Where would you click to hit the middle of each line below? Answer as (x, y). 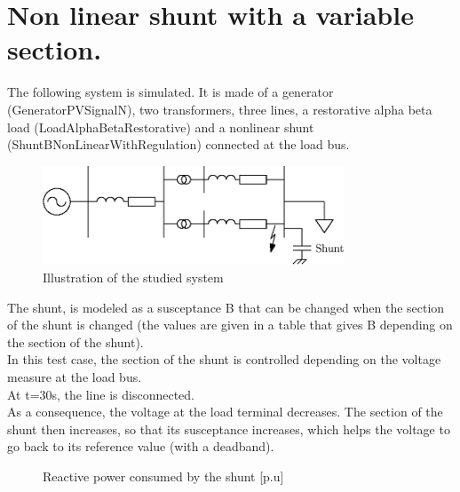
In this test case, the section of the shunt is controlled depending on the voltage (224, 359)
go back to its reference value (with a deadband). (141, 446)
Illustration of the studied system (133, 277)
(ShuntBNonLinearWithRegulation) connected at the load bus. (178, 144)
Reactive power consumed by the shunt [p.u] (163, 476)
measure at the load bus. (75, 376)
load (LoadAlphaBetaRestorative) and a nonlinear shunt (161, 127)
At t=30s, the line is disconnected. (101, 394)
